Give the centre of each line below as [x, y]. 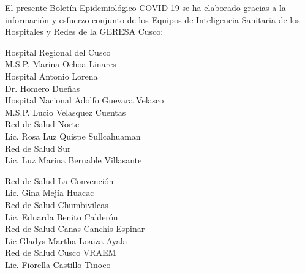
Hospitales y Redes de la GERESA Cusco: [84, 32]
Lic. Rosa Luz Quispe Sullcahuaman [73, 136]
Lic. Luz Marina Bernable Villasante [73, 160]
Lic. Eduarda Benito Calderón [62, 216]
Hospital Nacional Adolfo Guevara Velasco [85, 100]
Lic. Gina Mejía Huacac [50, 193]
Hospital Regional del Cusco [58, 52]
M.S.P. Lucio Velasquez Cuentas [66, 112]
